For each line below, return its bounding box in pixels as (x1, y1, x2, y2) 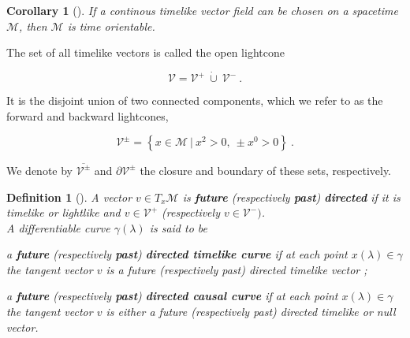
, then (19, 17, 47, 34)
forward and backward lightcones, (6, 107, 169, 124)
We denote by (6, 162, 73, 178)
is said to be (149, 219, 208, 236)
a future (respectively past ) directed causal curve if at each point (6, 288, 338, 304)
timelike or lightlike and (6, 204, 121, 221)
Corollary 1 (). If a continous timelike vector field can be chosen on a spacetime (6, 2, 398, 18)
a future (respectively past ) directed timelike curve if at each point (6, 246, 348, 262)
